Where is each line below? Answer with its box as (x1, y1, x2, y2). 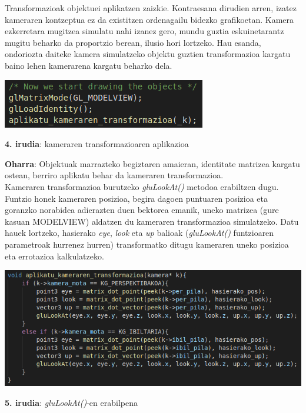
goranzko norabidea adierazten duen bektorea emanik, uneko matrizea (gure (5, 204, 279, 216)
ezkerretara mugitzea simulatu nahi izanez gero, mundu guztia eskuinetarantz (5, 25, 284, 37)
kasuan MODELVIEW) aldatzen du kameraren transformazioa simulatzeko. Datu (5, 215, 299, 227)
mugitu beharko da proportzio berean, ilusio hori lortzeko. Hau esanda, (5, 36, 261, 48)
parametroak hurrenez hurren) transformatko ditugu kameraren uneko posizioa (5, 238, 289, 250)
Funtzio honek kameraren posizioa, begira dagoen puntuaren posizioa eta (5, 192, 268, 204)
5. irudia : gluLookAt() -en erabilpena (5, 396, 138, 408)
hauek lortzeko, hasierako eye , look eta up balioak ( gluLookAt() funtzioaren (5, 227, 274, 239)
